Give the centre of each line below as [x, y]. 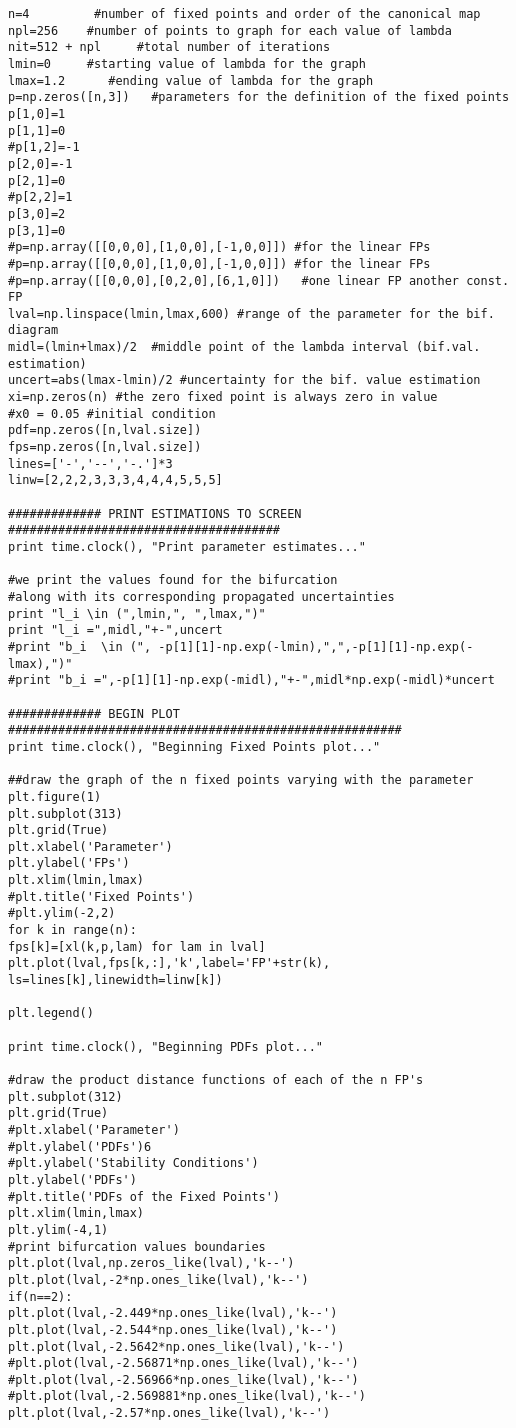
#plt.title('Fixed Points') [101, 896]
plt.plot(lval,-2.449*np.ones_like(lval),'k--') [173, 1313]
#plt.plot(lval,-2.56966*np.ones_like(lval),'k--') [183, 1379]
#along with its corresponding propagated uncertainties [201, 596]
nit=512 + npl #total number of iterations [169, 47]
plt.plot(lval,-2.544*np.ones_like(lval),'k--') [173, 1329]
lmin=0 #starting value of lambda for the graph [187, 63]
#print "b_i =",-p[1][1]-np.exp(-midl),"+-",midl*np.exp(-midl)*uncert [251, 680]
